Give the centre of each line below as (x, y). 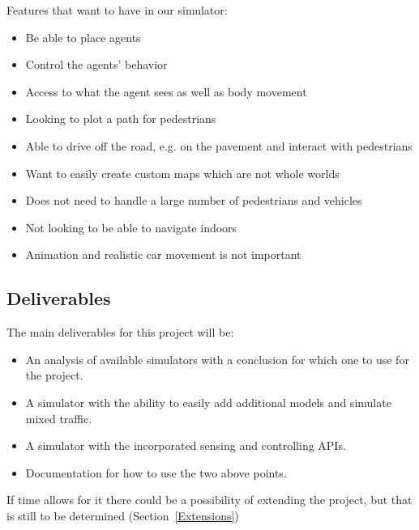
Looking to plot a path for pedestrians (121, 119)
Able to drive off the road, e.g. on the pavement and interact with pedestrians (219, 145)
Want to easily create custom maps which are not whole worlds (182, 173)
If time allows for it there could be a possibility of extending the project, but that (209, 500)
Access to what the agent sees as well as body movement (166, 91)
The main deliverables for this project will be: (120, 332)
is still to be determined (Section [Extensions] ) (123, 515)
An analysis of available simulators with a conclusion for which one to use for (217, 359)
